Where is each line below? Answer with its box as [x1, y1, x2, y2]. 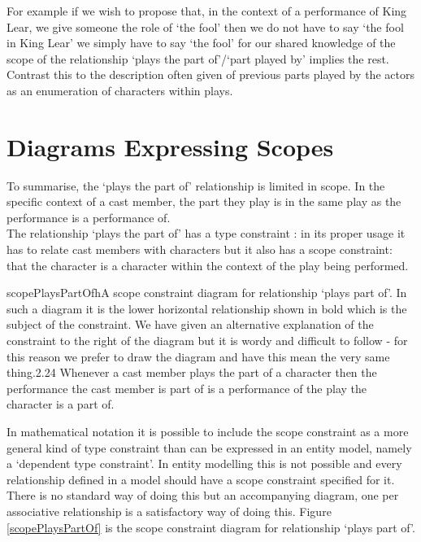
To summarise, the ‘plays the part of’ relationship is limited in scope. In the [7, 177, 385, 194]
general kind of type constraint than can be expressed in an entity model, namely [7, 439, 412, 456]
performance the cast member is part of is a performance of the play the [7, 379, 367, 396]
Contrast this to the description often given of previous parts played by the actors [7, 66, 414, 83]
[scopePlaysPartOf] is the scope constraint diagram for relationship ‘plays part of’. [7, 518, 415, 535]
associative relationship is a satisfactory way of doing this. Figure [7, 502, 332, 519]
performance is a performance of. [7, 208, 171, 225]
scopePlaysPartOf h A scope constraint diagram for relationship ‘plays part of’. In [7, 284, 407, 301]
